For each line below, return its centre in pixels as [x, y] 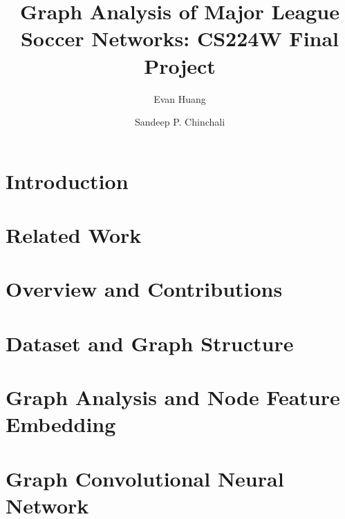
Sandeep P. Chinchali [180, 122]
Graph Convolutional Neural [145, 478]
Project [180, 65]
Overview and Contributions [144, 289]
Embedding [61, 424]
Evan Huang [180, 98]
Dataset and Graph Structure [150, 343]
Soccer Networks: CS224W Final [180, 38]
